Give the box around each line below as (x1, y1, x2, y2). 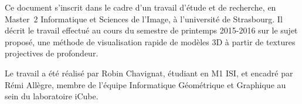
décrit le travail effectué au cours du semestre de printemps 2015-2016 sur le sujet (5, 24, 298, 36)
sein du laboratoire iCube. (5, 90, 99, 102)
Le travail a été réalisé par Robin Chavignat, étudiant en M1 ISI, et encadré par (5, 66, 293, 79)
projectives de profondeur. (5, 47, 99, 59)
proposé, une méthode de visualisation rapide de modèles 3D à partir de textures (5, 35, 296, 48)
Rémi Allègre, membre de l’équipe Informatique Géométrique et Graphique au (5, 78, 286, 90)
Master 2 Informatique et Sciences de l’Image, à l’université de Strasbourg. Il (5, 12, 283, 25)
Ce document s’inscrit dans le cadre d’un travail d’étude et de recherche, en (5, 1, 276, 13)
